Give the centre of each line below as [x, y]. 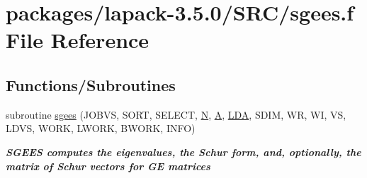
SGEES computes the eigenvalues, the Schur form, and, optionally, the [183, 152]
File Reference [78, 40]
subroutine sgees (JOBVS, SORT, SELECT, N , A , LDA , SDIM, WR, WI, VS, [176, 114]
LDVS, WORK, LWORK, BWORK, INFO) [101, 128]
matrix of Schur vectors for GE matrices [108, 166]
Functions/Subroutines [91, 84]
